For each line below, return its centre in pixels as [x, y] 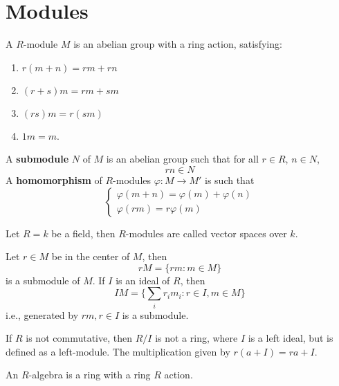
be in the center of [91, 256]
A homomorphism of [54, 180]
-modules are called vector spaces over [206, 233]
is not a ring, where [196, 338]
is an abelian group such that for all [182, 159]
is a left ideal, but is [291, 338]
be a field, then [83, 233]
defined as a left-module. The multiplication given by [118, 351]
